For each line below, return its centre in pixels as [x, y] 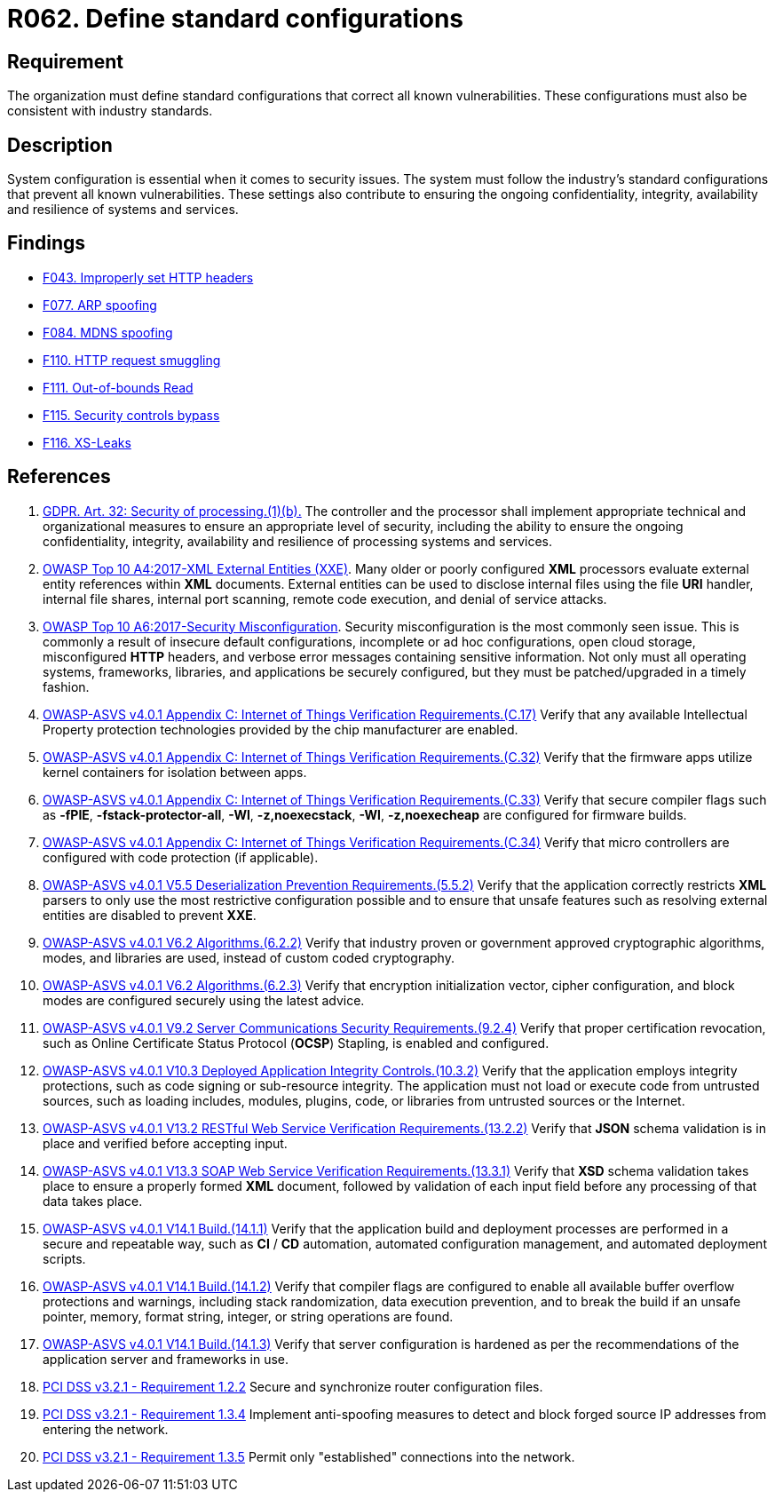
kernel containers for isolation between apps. [175, 772]
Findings [47, 243]
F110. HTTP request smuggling [132, 360]
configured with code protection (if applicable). [181, 857]
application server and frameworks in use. [166, 1359]
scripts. [64, 1258]
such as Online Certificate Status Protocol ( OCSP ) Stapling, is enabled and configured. [296, 1043]
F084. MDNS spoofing [108, 332]
